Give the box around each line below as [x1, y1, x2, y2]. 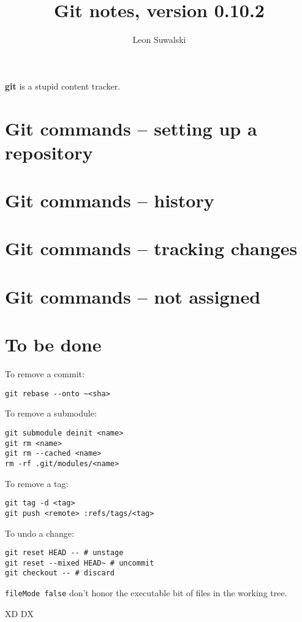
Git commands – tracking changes [5, 236, 298, 261]
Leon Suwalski [132, 33, 186, 46]
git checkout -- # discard [5, 569, 115, 578]
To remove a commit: [5, 367, 85, 380]
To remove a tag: [5, 477, 69, 490]
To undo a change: [5, 526, 74, 539]
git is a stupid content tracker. [5, 79, 121, 92]
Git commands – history [5, 188, 214, 213]
